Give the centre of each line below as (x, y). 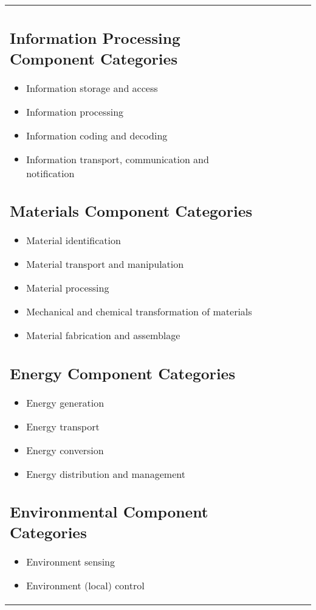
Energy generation (65, 402)
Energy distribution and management (106, 474)
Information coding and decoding (97, 135)
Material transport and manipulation (105, 264)
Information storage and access (92, 88)
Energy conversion (65, 450)
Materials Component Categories (131, 211)
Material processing (68, 288)
